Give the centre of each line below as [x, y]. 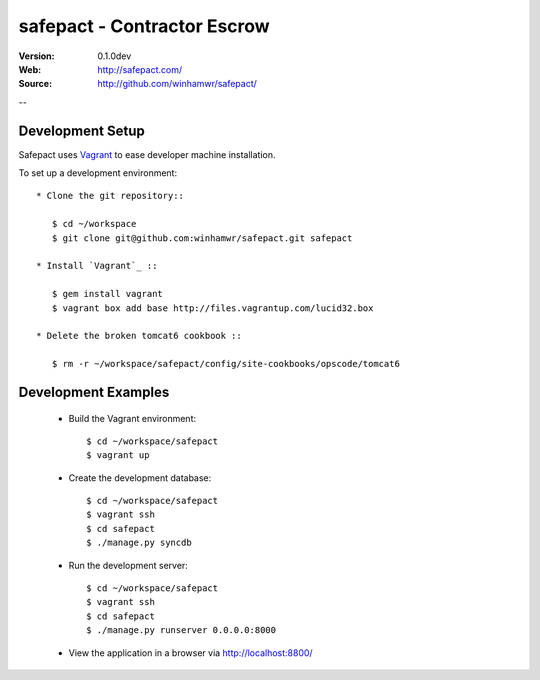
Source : [35, 84]
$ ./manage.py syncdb [139, 543]
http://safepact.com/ [140, 69]
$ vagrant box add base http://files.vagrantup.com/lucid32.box [212, 308]
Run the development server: [128, 565]
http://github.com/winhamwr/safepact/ [177, 84]
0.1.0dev [114, 56]
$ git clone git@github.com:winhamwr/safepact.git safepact [202, 238]
